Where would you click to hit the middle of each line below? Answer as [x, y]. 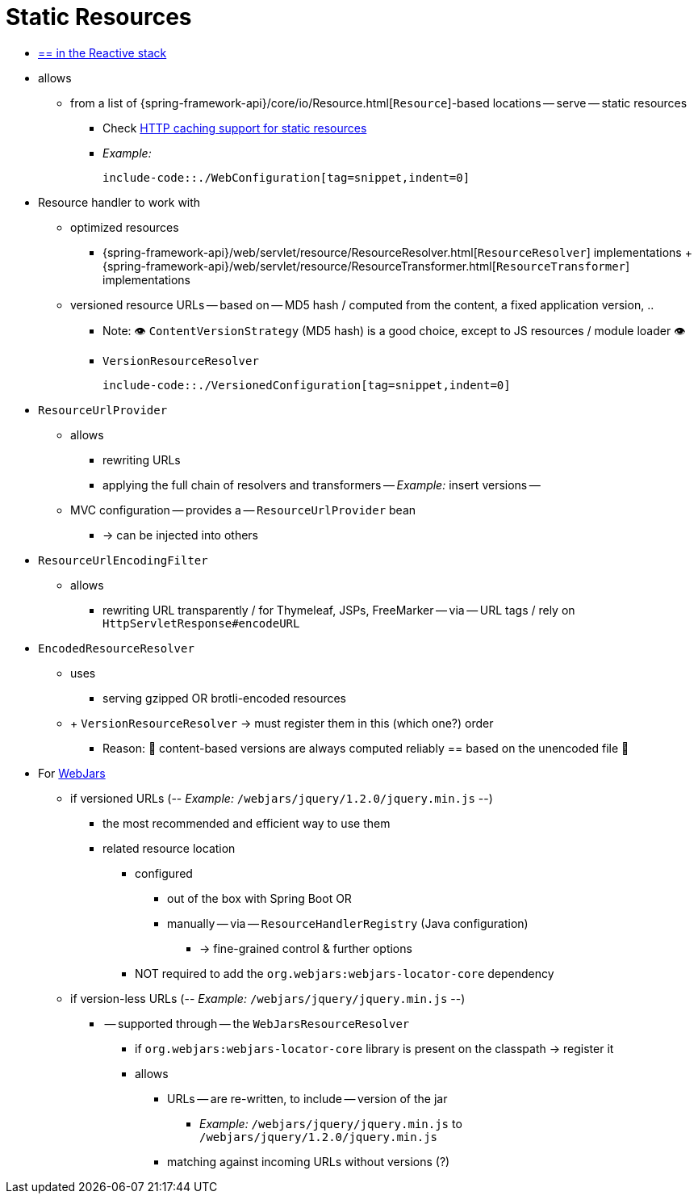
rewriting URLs [142, 459]
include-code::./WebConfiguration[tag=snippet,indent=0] [286, 177]
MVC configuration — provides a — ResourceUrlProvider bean [243, 510]
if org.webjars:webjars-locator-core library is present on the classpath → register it [374, 1048]
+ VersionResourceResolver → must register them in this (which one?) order [282, 723]
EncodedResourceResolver [116, 648]
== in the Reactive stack [102, 52]
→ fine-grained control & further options [306, 948]
